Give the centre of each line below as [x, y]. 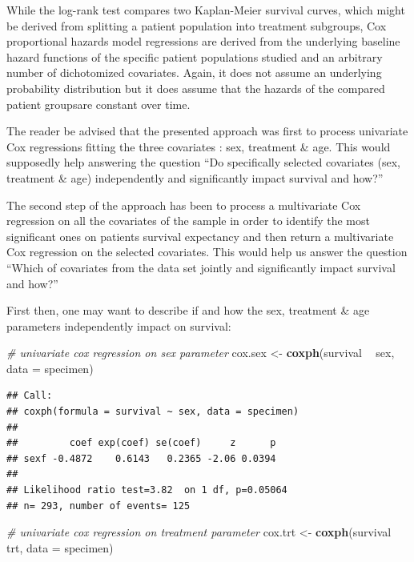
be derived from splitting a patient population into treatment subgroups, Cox [197, 25]
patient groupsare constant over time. [98, 104]
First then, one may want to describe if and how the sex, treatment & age [188, 310]
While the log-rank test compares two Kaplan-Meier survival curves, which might [206, 10]
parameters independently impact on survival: [119, 325]
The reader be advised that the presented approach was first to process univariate [207, 131]
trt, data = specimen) [60, 547]
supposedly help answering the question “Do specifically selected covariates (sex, [204, 162]
